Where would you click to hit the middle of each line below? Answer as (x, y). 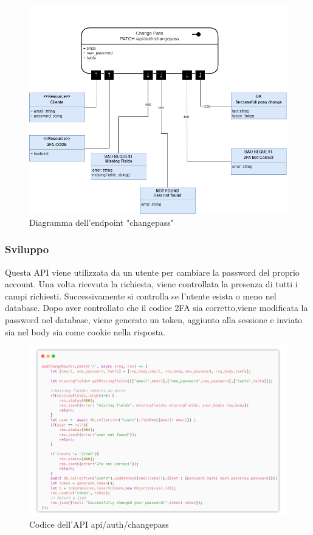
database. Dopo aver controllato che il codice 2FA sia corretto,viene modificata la (156, 308)
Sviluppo (27, 249)
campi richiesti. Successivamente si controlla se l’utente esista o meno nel (141, 295)
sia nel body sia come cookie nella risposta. (85, 331)
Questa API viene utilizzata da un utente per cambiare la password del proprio (152, 272)
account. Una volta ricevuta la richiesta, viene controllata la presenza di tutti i (151, 284)
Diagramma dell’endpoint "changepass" (101, 222)
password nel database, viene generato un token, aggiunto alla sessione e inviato (154, 319)
